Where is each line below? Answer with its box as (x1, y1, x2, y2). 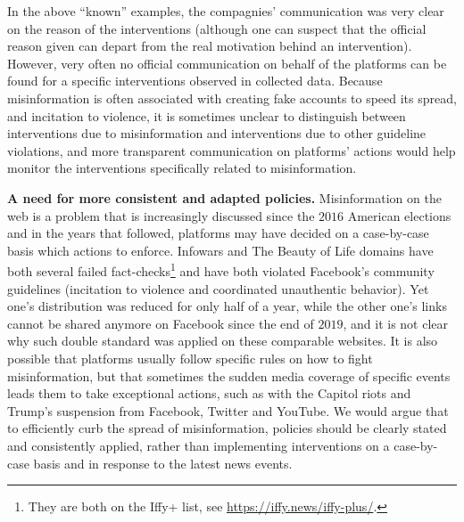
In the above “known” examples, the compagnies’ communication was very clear (7, 2, 444, 20)
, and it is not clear (343, 314, 449, 332)
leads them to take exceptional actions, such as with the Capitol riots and (7, 384, 411, 403)
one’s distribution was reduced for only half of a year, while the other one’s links (7, 297, 447, 315)
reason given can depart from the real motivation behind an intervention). (7, 37, 412, 55)
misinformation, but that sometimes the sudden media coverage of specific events (7, 366, 451, 385)
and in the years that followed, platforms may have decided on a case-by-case (7, 224, 429, 242)
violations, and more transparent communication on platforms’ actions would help (7, 141, 456, 159)
